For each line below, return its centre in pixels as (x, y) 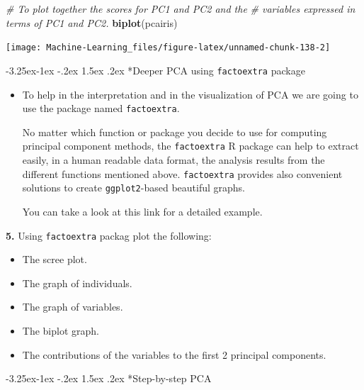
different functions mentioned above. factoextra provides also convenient (182, 173)
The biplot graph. (61, 330)
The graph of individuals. (77, 283)
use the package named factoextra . (101, 108)
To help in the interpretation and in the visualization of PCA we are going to (190, 94)
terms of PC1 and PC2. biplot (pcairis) (92, 22)
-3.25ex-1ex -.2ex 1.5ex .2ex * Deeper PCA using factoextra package (155, 70)
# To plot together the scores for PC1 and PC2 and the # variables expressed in (181, 9)
